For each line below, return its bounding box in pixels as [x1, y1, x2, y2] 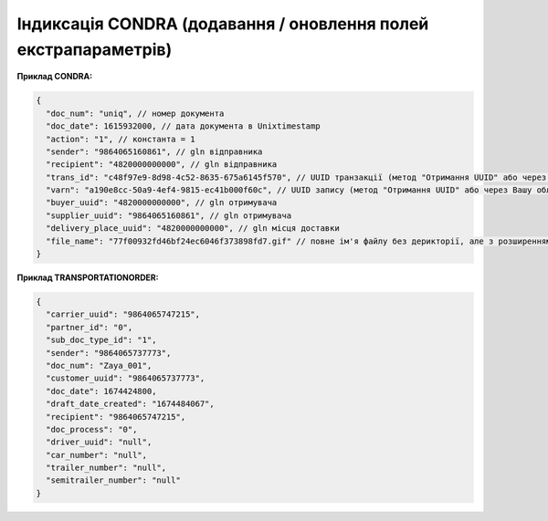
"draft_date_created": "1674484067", [46, 399, 215, 410]
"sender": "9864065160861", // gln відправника [46, 146, 263, 157]
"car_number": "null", [46, 450, 148, 460]
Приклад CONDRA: [16, 71, 93, 82]
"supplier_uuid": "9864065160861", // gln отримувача [46, 210, 292, 221]
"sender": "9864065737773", [46, 348, 172, 358]
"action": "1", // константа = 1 [46, 133, 195, 144]
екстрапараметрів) [16, 39, 173, 59]
